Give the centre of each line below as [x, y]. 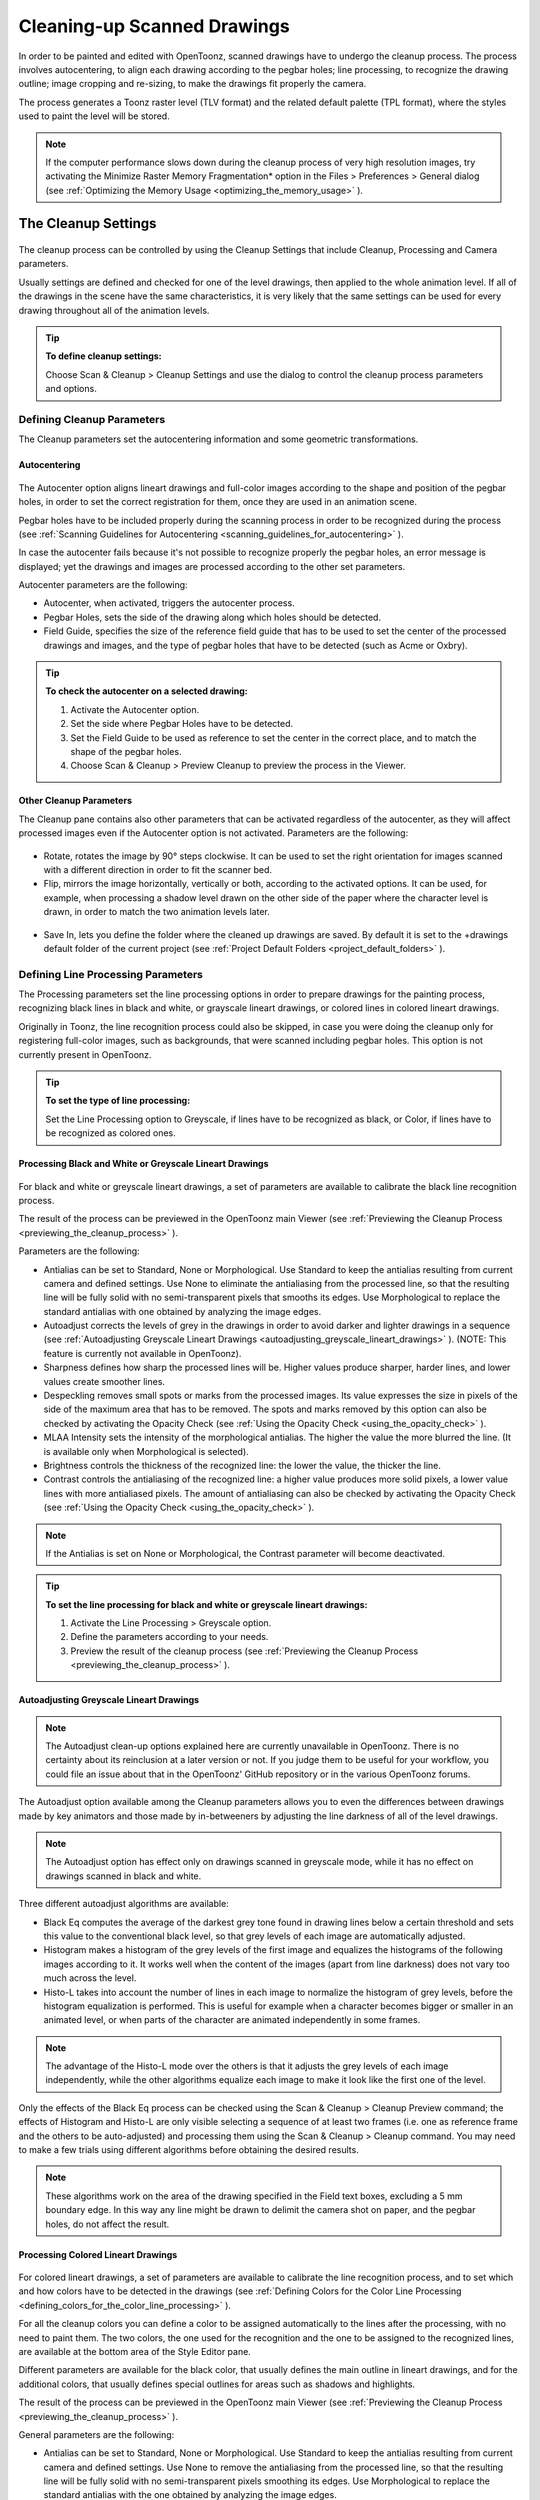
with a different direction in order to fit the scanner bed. [158, 869]
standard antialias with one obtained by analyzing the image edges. [182, 1311]
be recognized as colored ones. [111, 1133]
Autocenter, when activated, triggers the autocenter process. [169, 603]
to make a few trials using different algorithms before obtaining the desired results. [188, 2150]
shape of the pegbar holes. [126, 751]
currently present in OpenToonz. [85, 1054]
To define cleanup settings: [103, 356]
